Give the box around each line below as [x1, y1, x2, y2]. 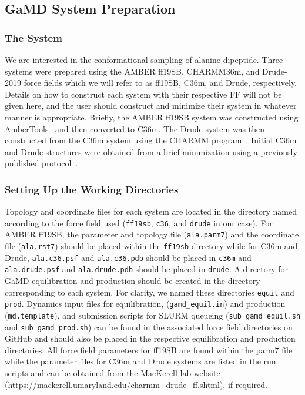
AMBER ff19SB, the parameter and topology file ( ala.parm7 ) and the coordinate [5, 228, 299, 240]
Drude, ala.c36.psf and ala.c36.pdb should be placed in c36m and [5, 251, 252, 263]
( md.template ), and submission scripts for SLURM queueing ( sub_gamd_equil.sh [5, 309, 301, 321]
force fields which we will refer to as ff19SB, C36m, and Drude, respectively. [24, 76, 297, 89]
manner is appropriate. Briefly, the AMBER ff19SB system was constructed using [5, 111, 299, 123]
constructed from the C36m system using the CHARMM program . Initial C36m [5, 134, 297, 146]
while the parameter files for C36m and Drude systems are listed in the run [5, 355, 276, 367]
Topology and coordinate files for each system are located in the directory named [5, 205, 297, 217]
